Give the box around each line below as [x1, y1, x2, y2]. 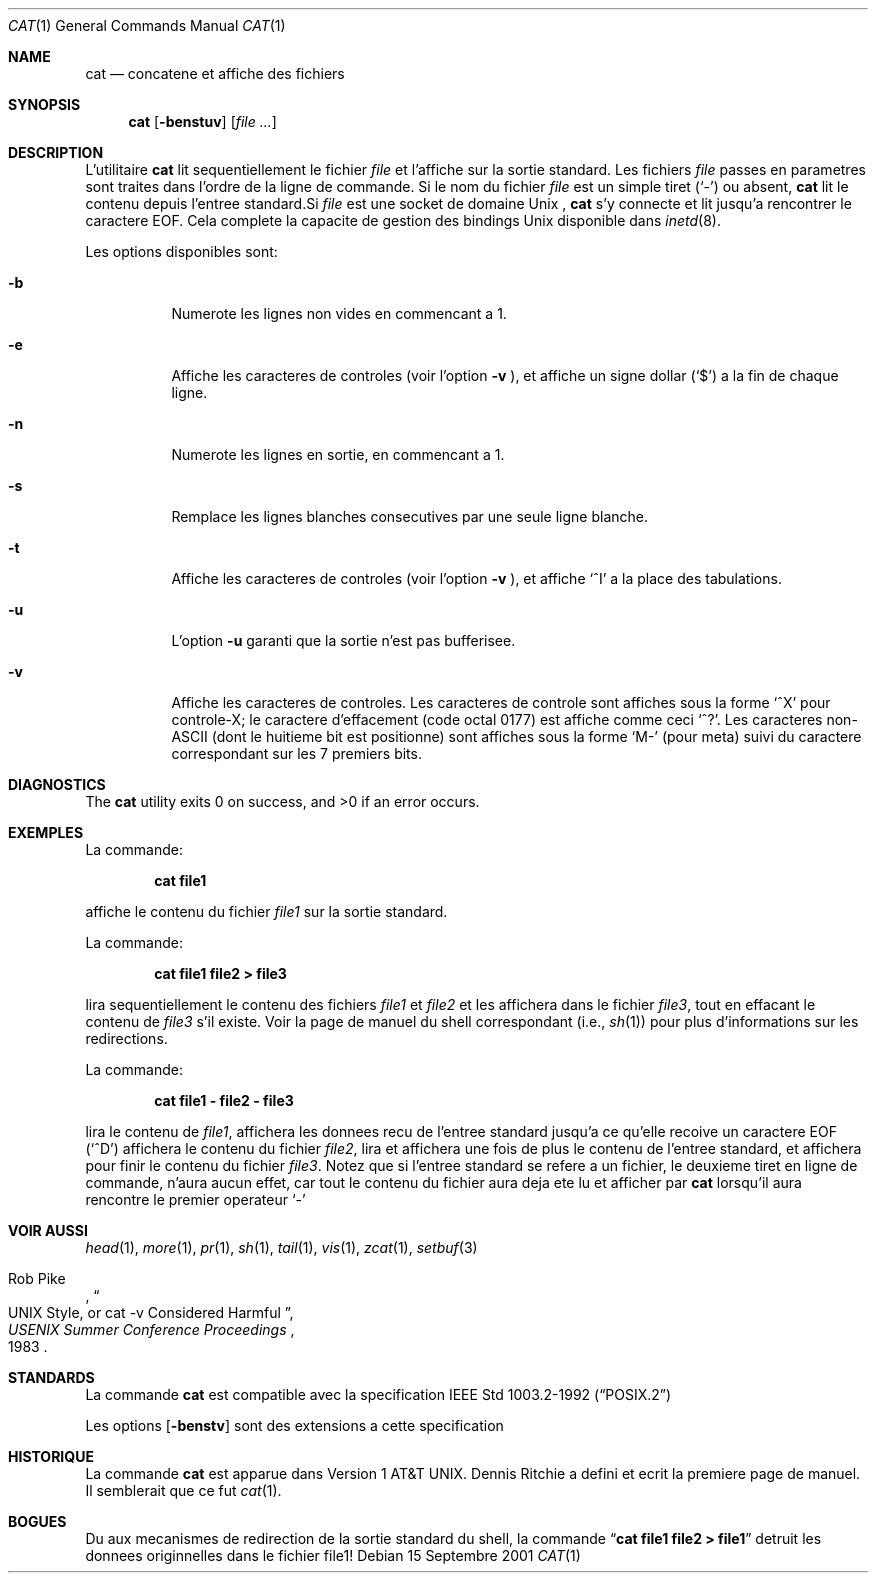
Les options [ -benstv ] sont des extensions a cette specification [85, 1417, 504, 1434]
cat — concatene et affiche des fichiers [85, 65, 345, 82]
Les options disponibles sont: [85, 243, 278, 260]
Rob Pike [8, 1270, 66, 1287]
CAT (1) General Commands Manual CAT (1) [8, 17, 286, 34]
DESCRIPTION [8, 144, 104, 161]
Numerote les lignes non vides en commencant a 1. [171, 305, 507, 322]
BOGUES [8, 1513, 67, 1530]
